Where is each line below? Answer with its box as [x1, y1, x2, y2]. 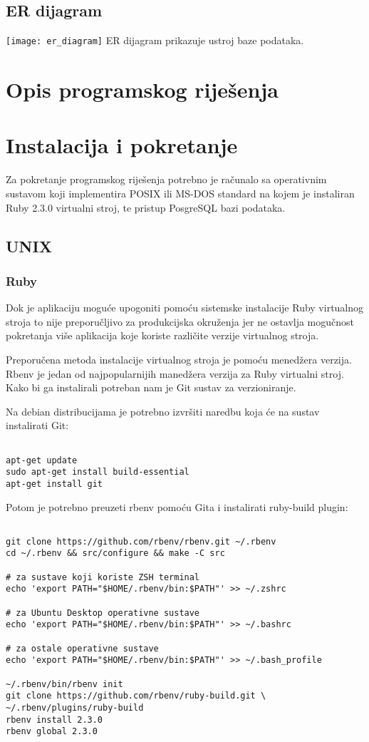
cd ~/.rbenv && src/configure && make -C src [6, 548, 225, 559]
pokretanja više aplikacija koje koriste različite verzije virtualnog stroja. [6, 328, 319, 343]
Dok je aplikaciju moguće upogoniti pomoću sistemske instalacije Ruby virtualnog [6, 300, 364, 315]
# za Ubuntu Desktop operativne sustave [6, 607, 200, 618]
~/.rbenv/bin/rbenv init [6, 679, 123, 689]
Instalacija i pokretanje [6, 130, 238, 160]
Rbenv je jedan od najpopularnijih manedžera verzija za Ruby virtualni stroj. [6, 366, 344, 381]
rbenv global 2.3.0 [6, 726, 98, 737]
